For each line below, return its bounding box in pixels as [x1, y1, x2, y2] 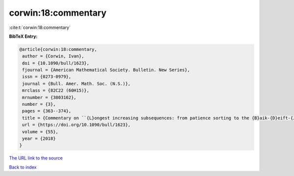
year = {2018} [22, 136, 56, 141]
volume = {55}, [22, 129, 59, 134]
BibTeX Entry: [9, 33, 38, 39]
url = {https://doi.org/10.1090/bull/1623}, [22, 122, 131, 127]
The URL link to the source [9, 155, 63, 161]
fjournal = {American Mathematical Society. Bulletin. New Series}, [22, 67, 190, 73]
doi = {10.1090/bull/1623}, [22, 60, 90, 66]
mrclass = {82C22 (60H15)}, [22, 88, 90, 93]
